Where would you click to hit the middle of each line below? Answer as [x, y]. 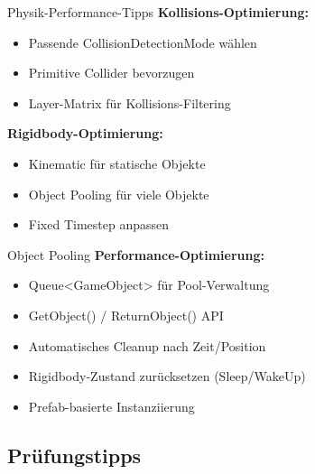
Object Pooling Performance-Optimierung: [136, 254]
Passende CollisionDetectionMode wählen [143, 42]
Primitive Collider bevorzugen [111, 73]
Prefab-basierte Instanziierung [111, 406]
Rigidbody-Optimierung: [85, 133]
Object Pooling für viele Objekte [119, 194]
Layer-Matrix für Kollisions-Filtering [130, 102]
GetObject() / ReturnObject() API [126, 315]
